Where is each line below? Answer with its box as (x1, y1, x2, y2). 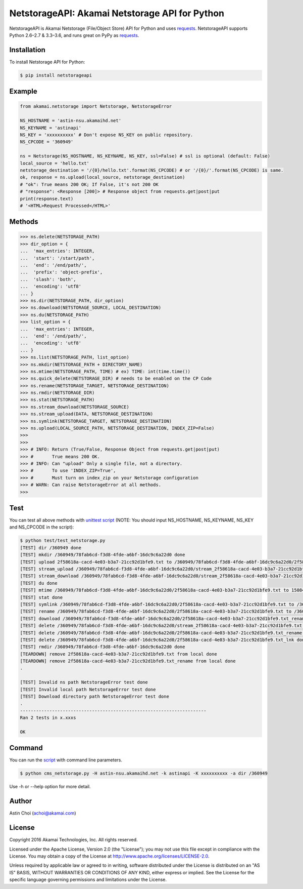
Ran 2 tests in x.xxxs (20, 715, 76, 721)
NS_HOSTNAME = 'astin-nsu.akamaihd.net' (20, 118, 121, 124)
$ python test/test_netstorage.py (20, 538, 106, 544)
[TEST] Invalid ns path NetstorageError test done (20, 679, 148, 685)
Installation (9, 46, 45, 54)
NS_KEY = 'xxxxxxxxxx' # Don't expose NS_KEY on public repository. (20, 132, 193, 138)
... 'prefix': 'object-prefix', (20, 269, 103, 275)
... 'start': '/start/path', (20, 255, 95, 261)
